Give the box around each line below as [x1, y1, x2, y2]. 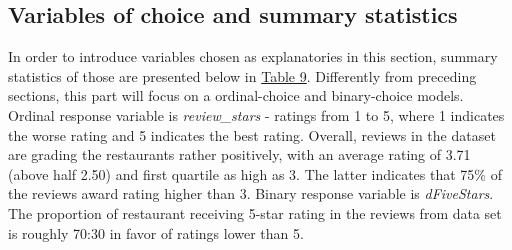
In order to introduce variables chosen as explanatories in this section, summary [8, 46, 498, 67]
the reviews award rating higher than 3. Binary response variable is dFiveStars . [8, 183, 494, 204]
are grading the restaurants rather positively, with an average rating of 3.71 [8, 144, 471, 165]
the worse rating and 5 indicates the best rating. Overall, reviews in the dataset [8, 124, 496, 145]
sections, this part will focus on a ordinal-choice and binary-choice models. [8, 85, 464, 106]
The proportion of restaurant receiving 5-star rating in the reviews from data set [8, 202, 502, 223]
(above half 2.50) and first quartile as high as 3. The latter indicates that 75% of [8, 163, 502, 184]
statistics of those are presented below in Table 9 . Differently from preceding [8, 65, 477, 86]
